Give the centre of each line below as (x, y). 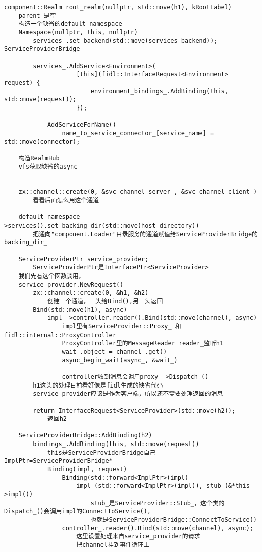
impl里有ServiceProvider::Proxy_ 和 (121, 326)
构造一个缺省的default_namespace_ (72, 24)
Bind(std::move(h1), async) (80, 310)
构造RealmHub (39, 158)
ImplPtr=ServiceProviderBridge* (58, 461)
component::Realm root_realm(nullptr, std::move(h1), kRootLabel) (118, 7)
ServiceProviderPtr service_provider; (84, 259)
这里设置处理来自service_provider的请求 (138, 537)
